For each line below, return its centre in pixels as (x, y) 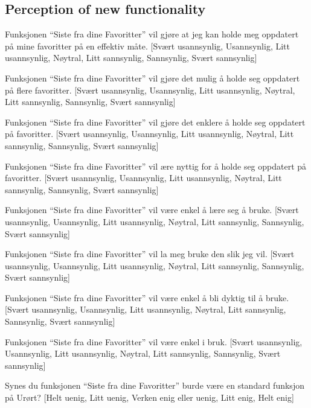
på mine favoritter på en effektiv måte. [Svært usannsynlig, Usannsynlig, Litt (147, 46)
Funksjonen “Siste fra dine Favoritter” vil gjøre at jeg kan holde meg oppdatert (152, 34)
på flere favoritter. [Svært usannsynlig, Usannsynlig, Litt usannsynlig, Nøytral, (150, 90)
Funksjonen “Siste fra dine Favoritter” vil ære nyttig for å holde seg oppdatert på (156, 166)
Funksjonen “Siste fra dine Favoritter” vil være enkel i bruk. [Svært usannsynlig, (154, 341)
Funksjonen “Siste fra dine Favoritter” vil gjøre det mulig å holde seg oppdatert (152, 78)
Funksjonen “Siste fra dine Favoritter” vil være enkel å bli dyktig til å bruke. (147, 297)
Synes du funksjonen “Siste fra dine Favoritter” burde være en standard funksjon (155, 385)
